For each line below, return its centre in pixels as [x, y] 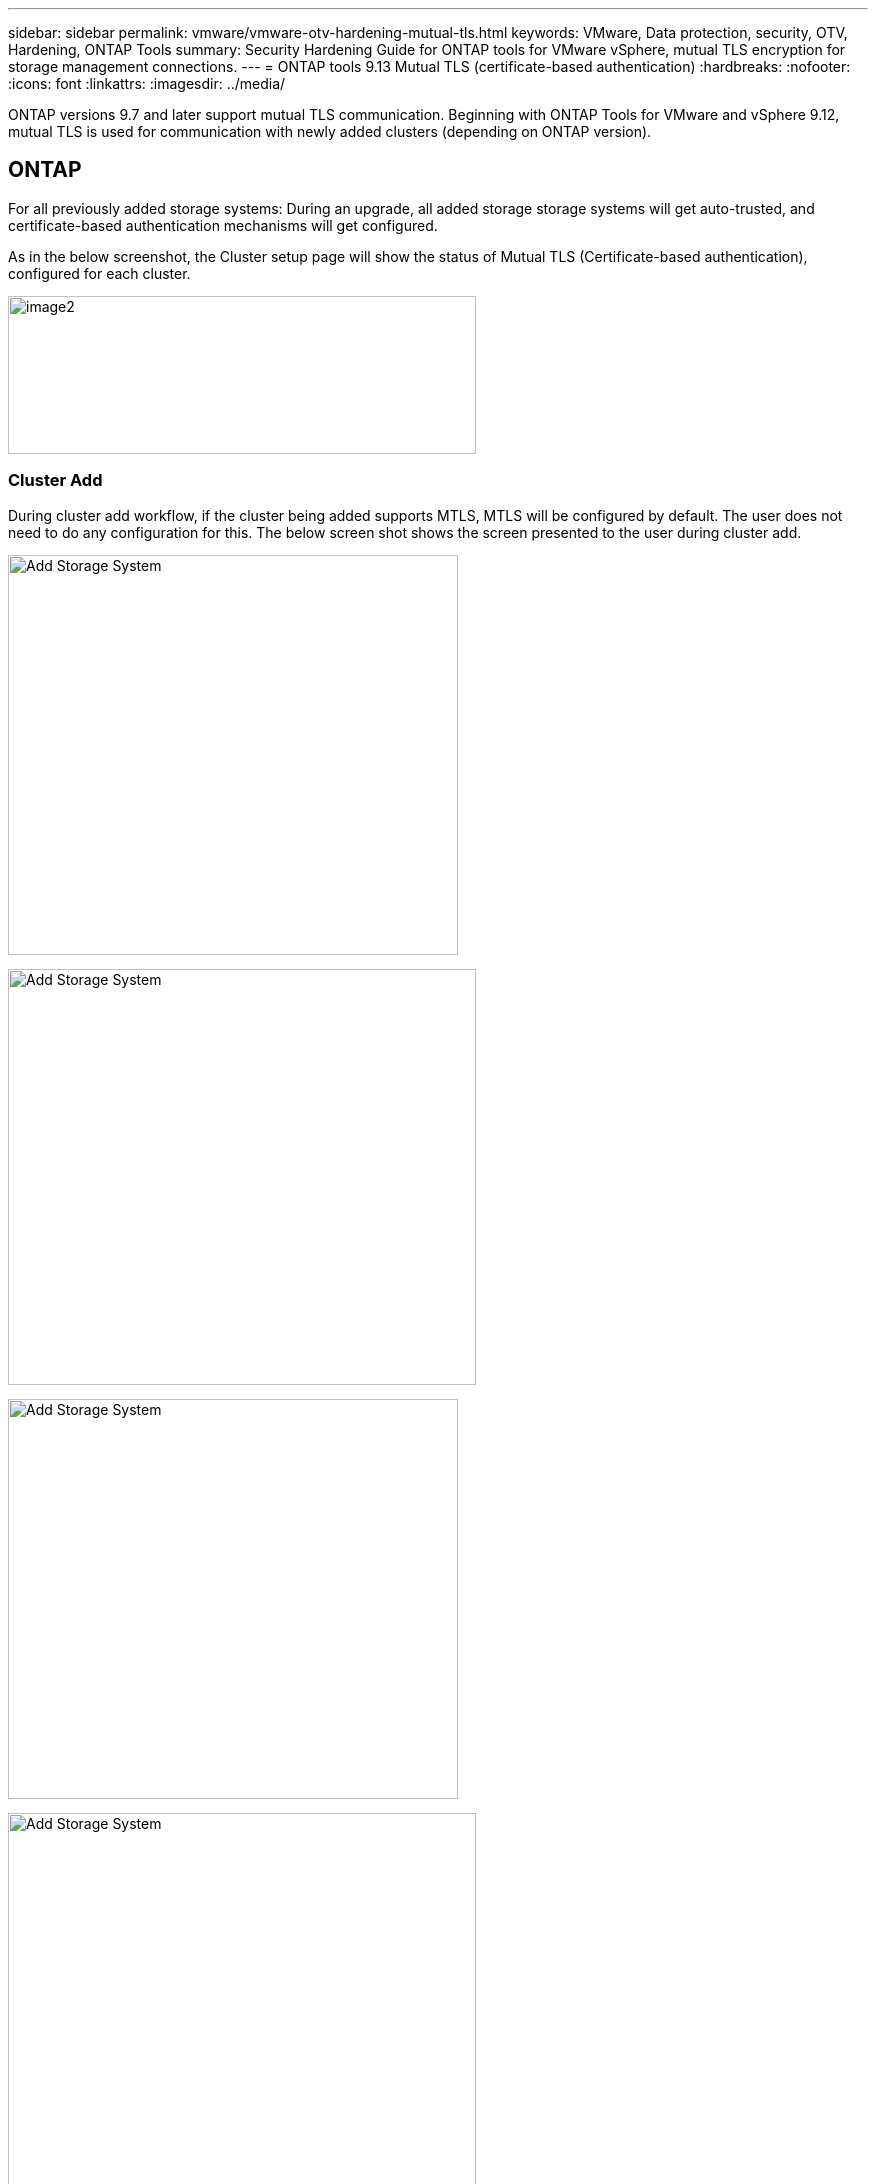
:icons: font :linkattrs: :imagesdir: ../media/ [147, 83]
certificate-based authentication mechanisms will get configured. [223, 225]
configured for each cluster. [99, 273]
